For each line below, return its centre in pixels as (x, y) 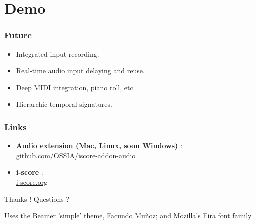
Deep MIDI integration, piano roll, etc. (75, 87)
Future (18, 35)
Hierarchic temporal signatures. (64, 104)
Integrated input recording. (57, 53)
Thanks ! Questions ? (37, 199)
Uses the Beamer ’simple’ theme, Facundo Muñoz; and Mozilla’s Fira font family (128, 216)
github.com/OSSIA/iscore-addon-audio (76, 155)
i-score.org (32, 182)
